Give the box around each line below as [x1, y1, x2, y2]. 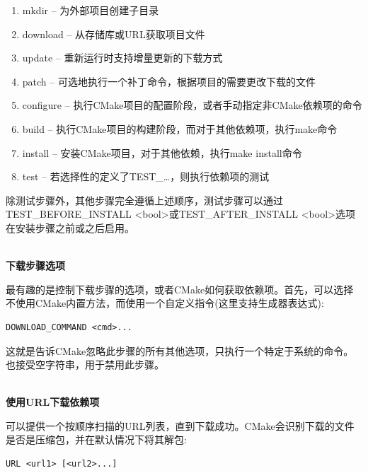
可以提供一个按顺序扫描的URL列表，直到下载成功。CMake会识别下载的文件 [6, 418, 355, 433]
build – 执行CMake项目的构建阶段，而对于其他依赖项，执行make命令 [22, 121, 338, 136]
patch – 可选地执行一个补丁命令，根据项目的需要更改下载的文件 [22, 74, 316, 88]
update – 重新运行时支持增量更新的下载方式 [22, 50, 223, 65]
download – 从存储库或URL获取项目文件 [22, 26, 205, 41]
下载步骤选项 [6, 258, 65, 273]
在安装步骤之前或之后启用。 [6, 220, 134, 235]
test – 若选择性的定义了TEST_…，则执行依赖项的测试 [22, 169, 270, 184]
